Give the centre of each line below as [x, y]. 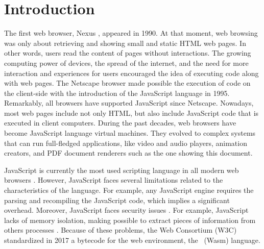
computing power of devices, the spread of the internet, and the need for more [126, 63]
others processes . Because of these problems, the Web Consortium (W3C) [121, 230]
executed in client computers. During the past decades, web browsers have [120, 123]
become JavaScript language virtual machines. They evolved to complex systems [130, 133]
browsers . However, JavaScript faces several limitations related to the [114, 180]
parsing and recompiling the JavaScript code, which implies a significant [117, 200]
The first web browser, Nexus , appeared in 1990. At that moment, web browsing [131, 33]
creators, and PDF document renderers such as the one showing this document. [128, 153]
